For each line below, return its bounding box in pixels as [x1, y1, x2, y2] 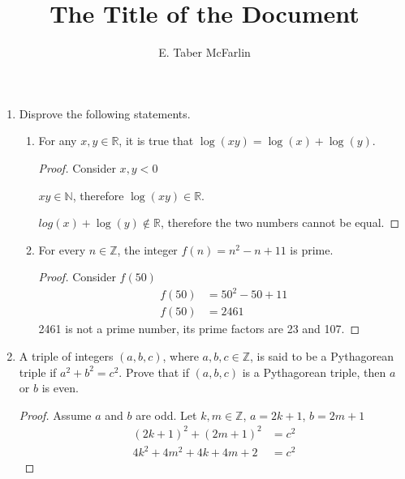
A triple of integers [19, 348, 114, 365]
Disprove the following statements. [19, 105, 191, 122]
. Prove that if [118, 363, 189, 380]
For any [38, 132, 77, 149]
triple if [19, 363, 57, 380]
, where [162, 348, 199, 365]
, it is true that [118, 132, 194, 149]
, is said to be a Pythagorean [249, 348, 394, 365]
